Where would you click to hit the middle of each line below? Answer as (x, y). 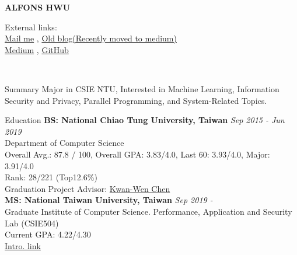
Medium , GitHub (37, 49)
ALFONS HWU (38, 7)
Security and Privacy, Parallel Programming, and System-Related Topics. (136, 100)
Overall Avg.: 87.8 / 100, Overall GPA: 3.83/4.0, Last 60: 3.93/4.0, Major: (137, 154)
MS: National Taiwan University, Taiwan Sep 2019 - (109, 200)
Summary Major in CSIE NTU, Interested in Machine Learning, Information (142, 88)
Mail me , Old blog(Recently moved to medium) (91, 38)
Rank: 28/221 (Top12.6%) (51, 177)
